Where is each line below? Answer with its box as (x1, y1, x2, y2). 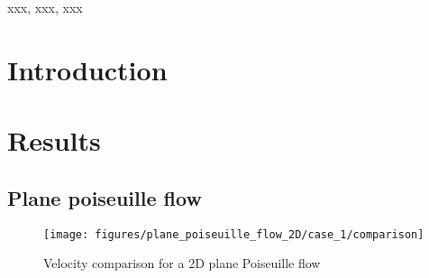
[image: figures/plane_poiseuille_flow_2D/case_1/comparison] (43, 227, 424, 241)
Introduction (7, 51, 168, 88)
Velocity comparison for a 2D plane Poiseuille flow (43, 254, 321, 273)
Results (7, 122, 101, 159)
